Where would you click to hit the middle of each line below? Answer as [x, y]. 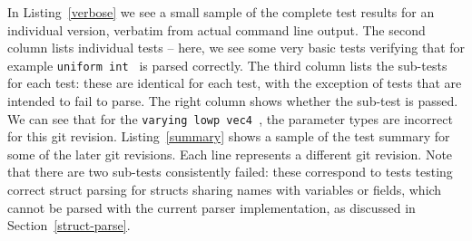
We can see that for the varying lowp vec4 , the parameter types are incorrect [230, 118]
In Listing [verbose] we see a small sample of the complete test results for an [221, 12]
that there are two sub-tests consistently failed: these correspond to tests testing [230, 172]
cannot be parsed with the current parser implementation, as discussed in [211, 207]
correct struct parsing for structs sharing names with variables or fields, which [225, 190]
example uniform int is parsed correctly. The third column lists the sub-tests [227, 65]
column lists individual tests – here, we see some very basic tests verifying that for [236, 48]
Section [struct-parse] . [69, 225]
